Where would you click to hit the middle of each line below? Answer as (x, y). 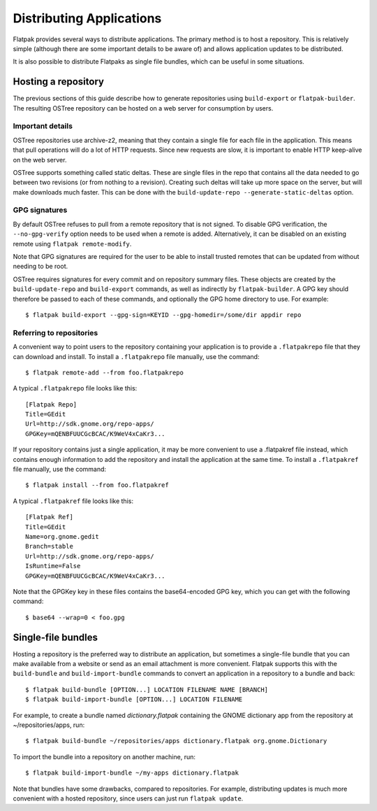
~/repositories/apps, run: (49, 725)
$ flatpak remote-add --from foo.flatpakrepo (105, 372)
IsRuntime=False (53, 566)
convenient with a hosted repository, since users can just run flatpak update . (128, 798)
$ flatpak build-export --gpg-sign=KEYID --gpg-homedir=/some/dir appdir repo (163, 315)
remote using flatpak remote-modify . (72, 244)
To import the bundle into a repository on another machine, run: (104, 756)
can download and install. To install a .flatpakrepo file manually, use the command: (136, 356)
